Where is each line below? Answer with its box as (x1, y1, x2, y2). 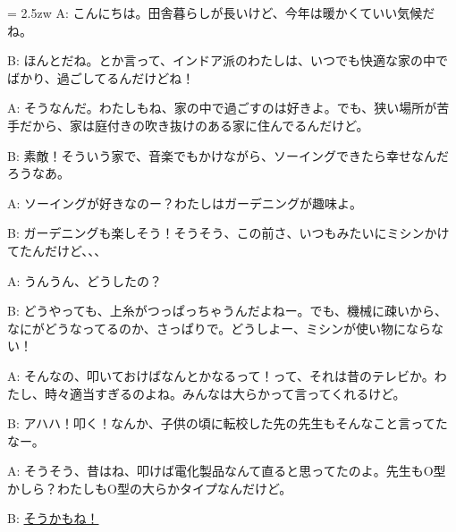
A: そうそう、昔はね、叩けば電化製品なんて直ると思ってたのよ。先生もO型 (7, 461, 446, 480)
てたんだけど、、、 (7, 241, 107, 259)
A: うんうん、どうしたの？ (7, 271, 163, 290)
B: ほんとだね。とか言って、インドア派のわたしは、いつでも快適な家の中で (7, 51, 449, 70)
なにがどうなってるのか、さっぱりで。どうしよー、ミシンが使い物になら (7, 318, 432, 337)
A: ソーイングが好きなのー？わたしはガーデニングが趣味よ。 (7, 193, 363, 212)
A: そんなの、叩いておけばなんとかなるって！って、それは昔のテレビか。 (7, 366, 435, 384)
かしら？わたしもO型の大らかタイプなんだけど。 (7, 478, 292, 497)
